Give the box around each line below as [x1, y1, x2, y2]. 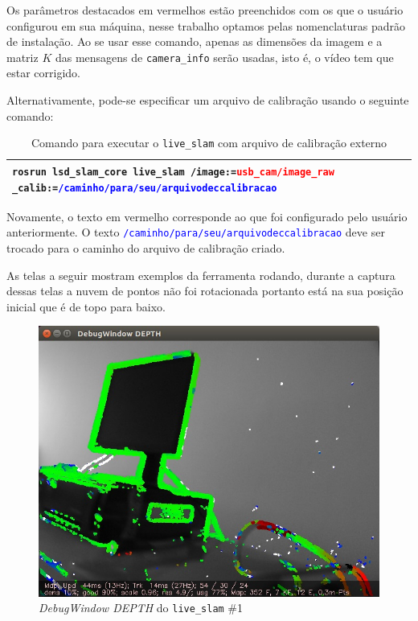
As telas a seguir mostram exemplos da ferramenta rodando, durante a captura [6, 266, 395, 283]
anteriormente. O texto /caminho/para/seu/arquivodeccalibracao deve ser [6, 224, 385, 241]
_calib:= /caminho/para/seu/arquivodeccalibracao [12, 182, 277, 194]
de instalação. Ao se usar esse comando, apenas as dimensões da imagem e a [6, 33, 383, 50]
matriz [6, 48, 39, 65]
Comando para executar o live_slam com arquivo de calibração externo [31, 134, 387, 151]
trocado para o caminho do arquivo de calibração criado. [6, 239, 285, 256]
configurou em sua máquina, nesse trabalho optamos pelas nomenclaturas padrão [6, 17, 406, 34]
